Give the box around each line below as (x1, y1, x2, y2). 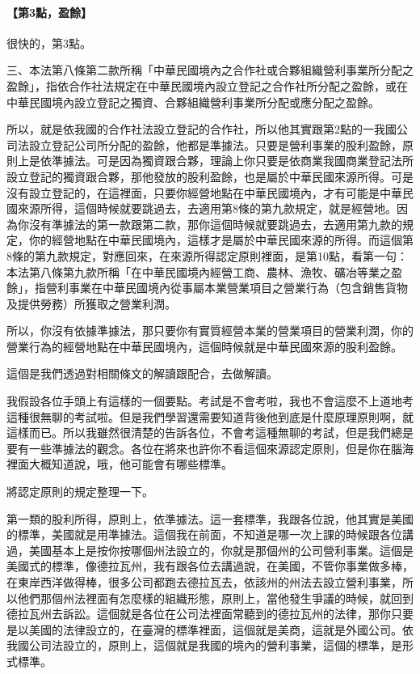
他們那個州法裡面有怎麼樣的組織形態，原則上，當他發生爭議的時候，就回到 (17, 589, 414, 606)
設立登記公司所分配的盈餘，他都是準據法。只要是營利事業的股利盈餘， (28, 136, 402, 153)
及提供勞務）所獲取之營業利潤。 (6, 295, 176, 312)
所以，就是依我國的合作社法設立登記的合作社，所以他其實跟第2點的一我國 (6, 121, 397, 138)
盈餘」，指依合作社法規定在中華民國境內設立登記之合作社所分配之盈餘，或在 (6, 77, 408, 94)
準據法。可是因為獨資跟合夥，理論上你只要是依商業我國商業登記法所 (51, 152, 414, 169)
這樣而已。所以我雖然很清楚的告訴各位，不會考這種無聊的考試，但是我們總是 (6, 424, 414, 441)
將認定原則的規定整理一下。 (6, 483, 153, 500)
